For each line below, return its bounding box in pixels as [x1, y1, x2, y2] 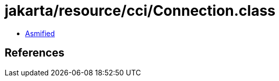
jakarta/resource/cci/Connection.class [5, 2, 276, 19]
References [5, 46, 65, 60]
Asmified [25, 29, 55, 38]
